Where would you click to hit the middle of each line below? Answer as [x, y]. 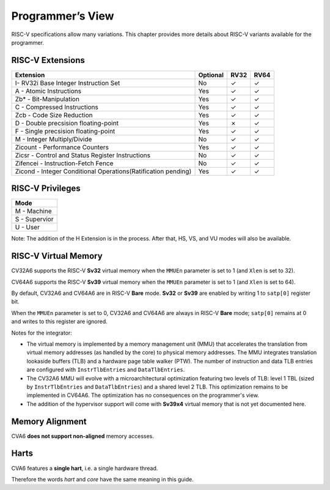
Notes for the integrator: [42, 333]
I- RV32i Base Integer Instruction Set [68, 83]
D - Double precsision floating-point [67, 123]
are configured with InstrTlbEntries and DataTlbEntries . [106, 369]
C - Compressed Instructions [57, 107]
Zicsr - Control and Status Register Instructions [83, 155]
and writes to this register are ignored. [60, 322]
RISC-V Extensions [48, 60]
